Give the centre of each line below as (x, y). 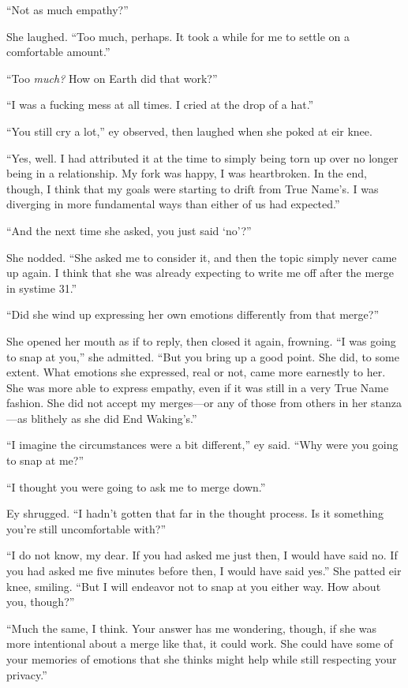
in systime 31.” (42, 288)
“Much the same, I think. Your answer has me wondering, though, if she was (192, 628)
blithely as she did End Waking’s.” (114, 418)
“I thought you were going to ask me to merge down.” (136, 486)
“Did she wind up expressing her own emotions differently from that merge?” (193, 314)
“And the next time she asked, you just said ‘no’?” (129, 230)
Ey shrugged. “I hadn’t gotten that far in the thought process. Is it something (195, 513)
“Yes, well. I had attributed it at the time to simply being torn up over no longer (202, 157)
